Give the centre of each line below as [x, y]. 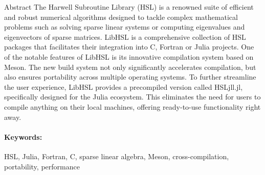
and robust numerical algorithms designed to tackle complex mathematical [121, 17]
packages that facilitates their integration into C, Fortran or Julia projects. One [129, 47]
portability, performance [42, 166]
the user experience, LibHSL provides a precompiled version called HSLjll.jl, [124, 86]
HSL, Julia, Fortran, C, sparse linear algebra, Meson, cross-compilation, [117, 156]
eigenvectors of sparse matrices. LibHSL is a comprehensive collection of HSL [125, 36]
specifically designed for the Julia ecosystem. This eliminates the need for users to [132, 97]
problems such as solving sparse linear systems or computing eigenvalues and [125, 27]
